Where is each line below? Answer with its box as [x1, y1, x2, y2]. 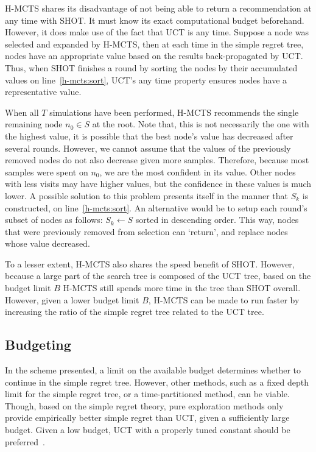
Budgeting [5, 335, 71, 354]
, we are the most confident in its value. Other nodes [99, 165, 296, 178]
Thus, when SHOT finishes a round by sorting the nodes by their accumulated [5, 61, 298, 74]
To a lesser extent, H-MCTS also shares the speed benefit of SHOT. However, [5, 257, 295, 270]
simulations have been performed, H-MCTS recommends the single [49, 105, 299, 118]
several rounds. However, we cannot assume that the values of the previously [5, 141, 291, 154]
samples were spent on [5, 165, 88, 178]
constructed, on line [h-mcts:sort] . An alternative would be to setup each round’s [5, 201, 307, 214]
